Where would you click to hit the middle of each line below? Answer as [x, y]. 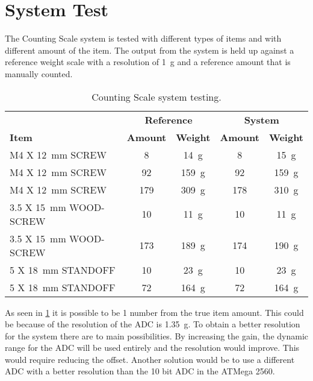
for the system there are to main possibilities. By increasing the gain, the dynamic [157, 335]
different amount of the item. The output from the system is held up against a [150, 50]
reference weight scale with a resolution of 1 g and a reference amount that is [148, 62]
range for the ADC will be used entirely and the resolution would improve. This [152, 348]
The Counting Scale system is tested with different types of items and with [143, 38]
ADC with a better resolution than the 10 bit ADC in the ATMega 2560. [140, 371]
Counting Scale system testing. [156, 96]
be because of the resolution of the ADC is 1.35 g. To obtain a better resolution [153, 324]
